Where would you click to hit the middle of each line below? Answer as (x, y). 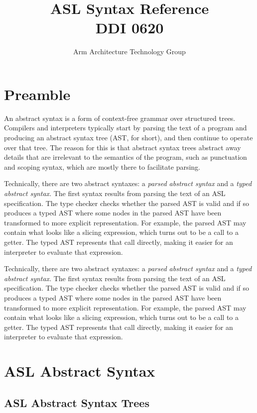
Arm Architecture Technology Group (129, 52)
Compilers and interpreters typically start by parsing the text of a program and (126, 128)
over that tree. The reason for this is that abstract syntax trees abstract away (123, 147)
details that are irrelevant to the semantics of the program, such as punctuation (126, 157)
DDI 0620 (129, 28)
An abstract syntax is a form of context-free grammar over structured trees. (120, 118)
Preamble (37, 94)
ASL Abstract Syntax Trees (77, 402)
